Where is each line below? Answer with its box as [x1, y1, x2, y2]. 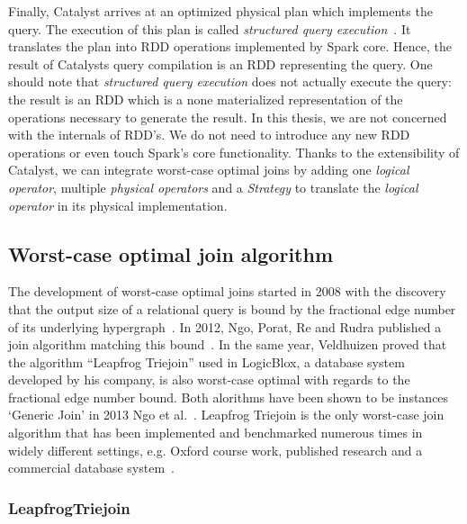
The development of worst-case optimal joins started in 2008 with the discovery [8, 282, 446, 301]
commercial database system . [8, 458, 175, 477]
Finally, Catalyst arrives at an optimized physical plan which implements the [8, 2, 433, 20]
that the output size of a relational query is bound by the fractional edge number [8, 299, 456, 318]
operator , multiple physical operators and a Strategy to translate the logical [8, 177, 418, 196]
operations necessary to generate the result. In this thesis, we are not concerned [8, 107, 447, 126]
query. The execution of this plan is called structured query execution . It [8, 19, 411, 38]
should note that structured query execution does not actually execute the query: [8, 72, 452, 91]
